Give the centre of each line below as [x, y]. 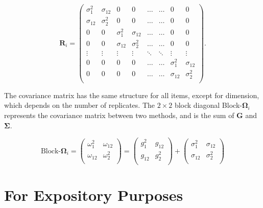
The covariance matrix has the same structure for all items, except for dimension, [132, 95]
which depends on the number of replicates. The [80, 105]
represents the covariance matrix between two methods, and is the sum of [119, 115]
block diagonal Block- [208, 105]
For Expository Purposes [94, 195]
